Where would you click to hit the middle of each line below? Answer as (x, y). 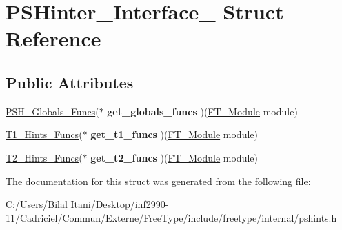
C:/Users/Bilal (37, 204)
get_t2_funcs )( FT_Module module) (174, 157)
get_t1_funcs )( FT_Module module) (174, 134)
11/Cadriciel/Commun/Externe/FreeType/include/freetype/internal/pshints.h (171, 217)
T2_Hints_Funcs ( (44, 157)
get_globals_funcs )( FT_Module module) (202, 111)
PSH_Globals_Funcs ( (52, 111)
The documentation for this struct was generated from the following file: (158, 181)
